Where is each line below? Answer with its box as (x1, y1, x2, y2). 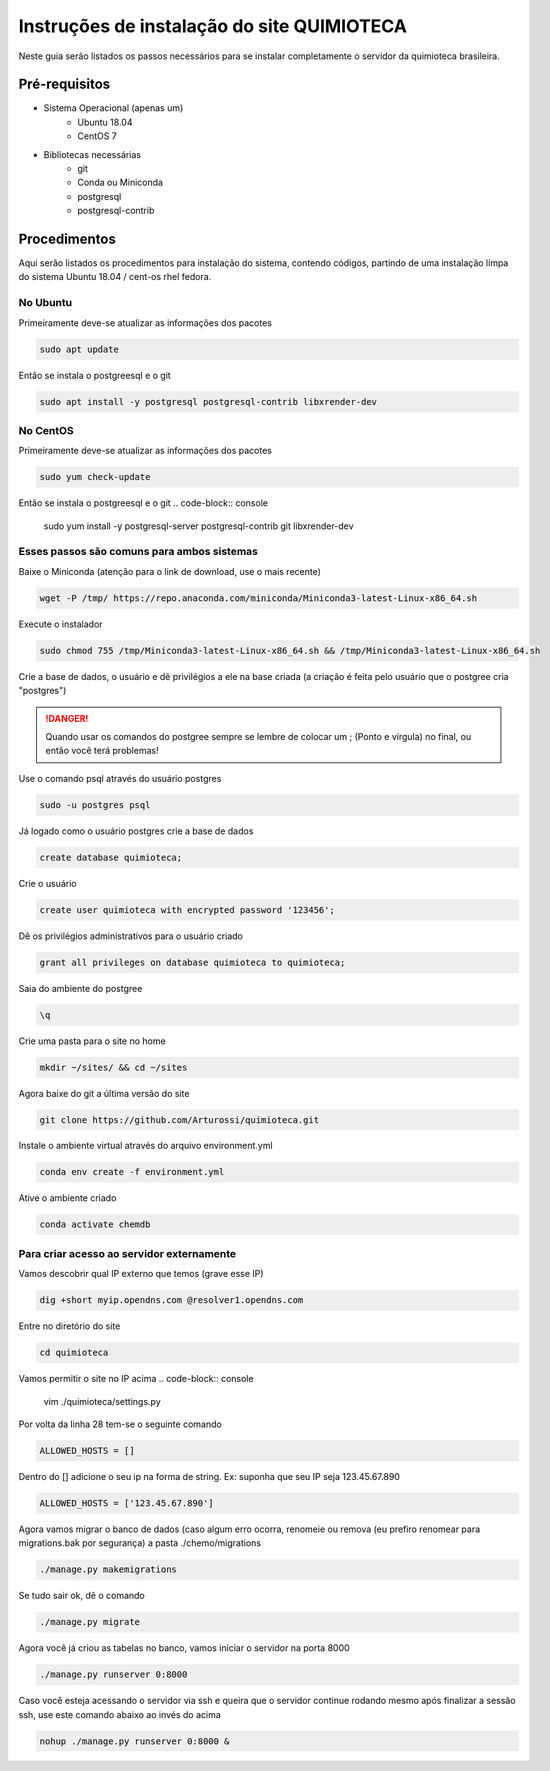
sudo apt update (39, 343, 120, 355)
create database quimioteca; (39, 851, 183, 863)
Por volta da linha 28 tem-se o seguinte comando (18, 1418, 222, 1430)
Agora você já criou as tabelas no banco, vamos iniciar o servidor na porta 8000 (18, 1642, 350, 1654)
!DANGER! (45, 712, 89, 724)
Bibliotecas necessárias (43, 148, 142, 160)
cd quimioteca (39, 1347, 109, 1359)
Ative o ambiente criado (18, 1192, 117, 1204)
